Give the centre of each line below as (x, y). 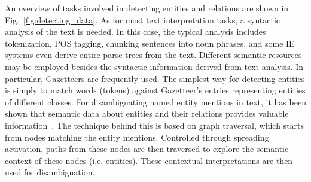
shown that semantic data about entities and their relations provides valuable (147, 113)
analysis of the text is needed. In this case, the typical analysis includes (135, 31)
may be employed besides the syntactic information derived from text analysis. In (154, 66)
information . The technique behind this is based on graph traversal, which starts (155, 125)
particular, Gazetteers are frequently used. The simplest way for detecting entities (155, 78)
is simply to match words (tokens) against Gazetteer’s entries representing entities (155, 90)
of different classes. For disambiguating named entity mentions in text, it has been (155, 101)
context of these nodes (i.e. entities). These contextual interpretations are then (149, 160)
